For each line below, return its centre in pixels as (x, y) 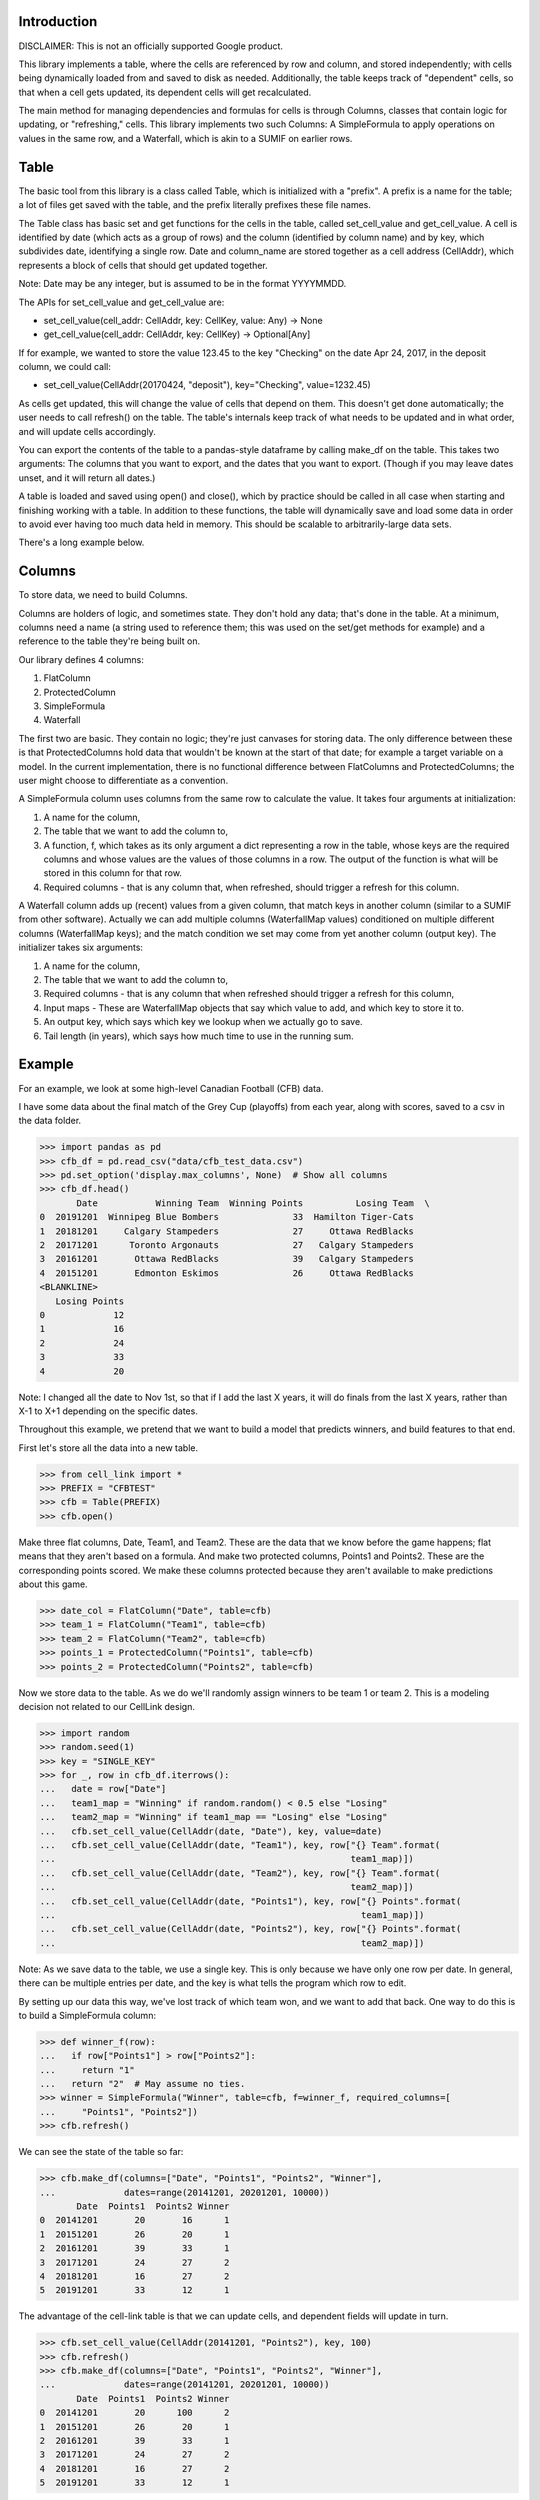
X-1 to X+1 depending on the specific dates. (108, 1411)
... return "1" (87, 2069)
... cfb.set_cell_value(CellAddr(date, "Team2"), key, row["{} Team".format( (240, 1873)
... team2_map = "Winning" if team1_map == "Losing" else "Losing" (213, 1817)
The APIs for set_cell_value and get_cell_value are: (121, 302)
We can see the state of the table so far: (101, 2152)
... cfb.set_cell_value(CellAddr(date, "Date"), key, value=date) (211, 1831)
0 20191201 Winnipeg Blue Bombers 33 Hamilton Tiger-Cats (227, 1217)
